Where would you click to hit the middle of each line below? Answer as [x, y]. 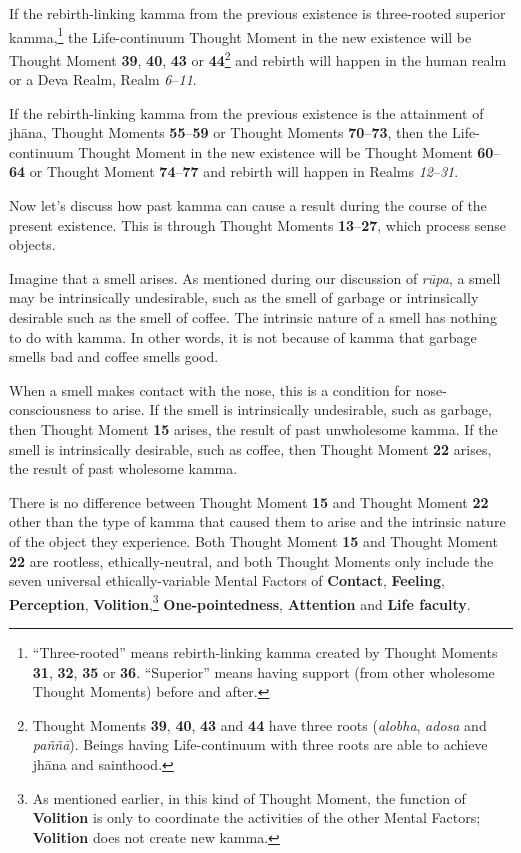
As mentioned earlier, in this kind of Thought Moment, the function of [249, 797]
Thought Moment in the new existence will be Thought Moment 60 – [289, 151]
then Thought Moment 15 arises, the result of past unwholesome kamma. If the [253, 429]
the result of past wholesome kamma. [123, 468]
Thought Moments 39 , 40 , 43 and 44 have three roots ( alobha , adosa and [259, 724]
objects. [32, 244]
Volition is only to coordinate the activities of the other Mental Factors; [256, 817]
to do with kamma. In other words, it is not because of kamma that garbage [243, 336]
